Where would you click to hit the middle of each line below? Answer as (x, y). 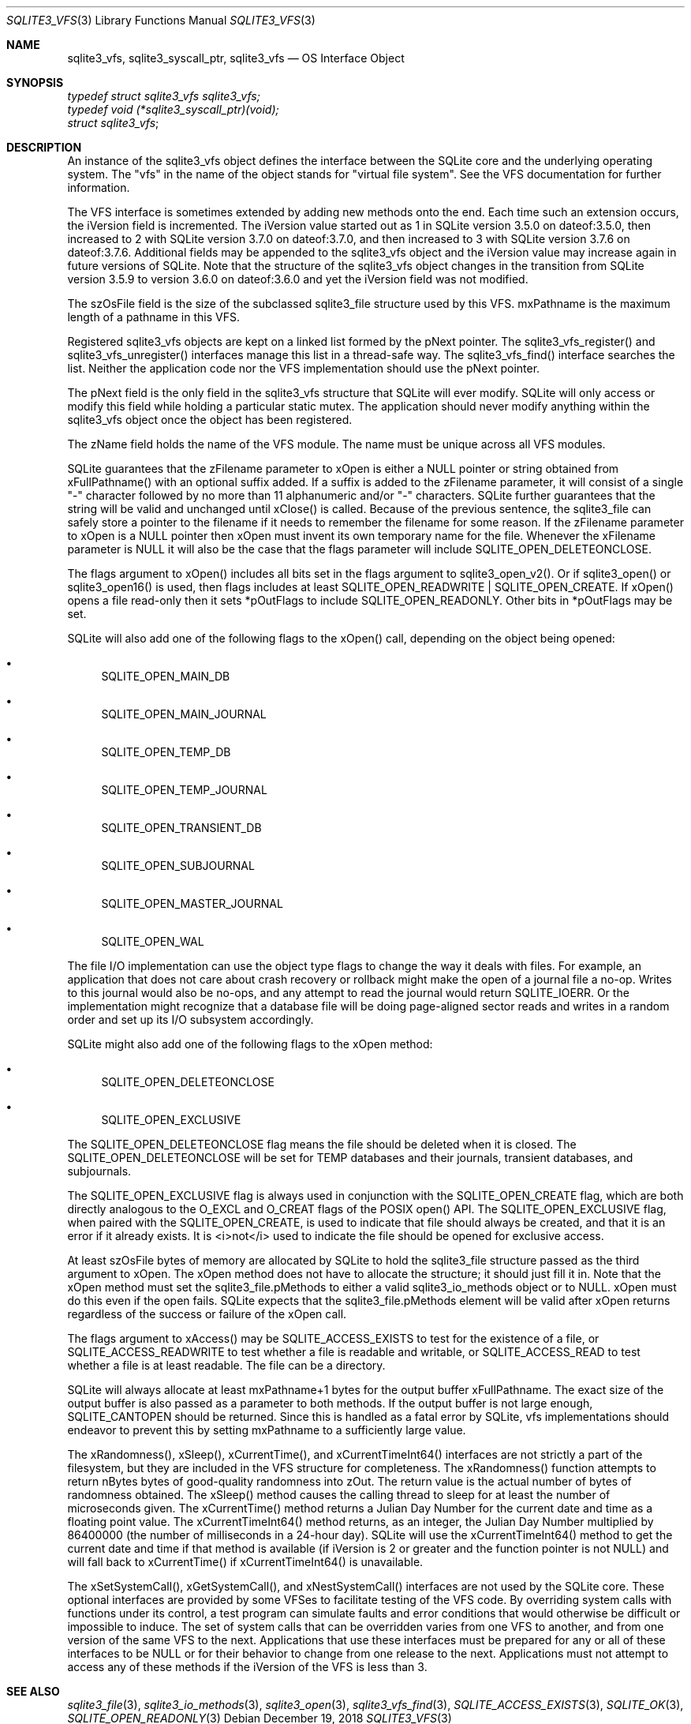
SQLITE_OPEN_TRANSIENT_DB (181, 828)
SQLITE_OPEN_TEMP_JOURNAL (184, 790)
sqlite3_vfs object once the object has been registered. (210, 420)
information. (99, 187)
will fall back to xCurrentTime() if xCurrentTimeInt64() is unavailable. (245, 1562)
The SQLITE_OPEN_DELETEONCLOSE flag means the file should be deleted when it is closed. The (322, 1144)
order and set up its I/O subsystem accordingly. (190, 1019)
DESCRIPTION (44, 147)
